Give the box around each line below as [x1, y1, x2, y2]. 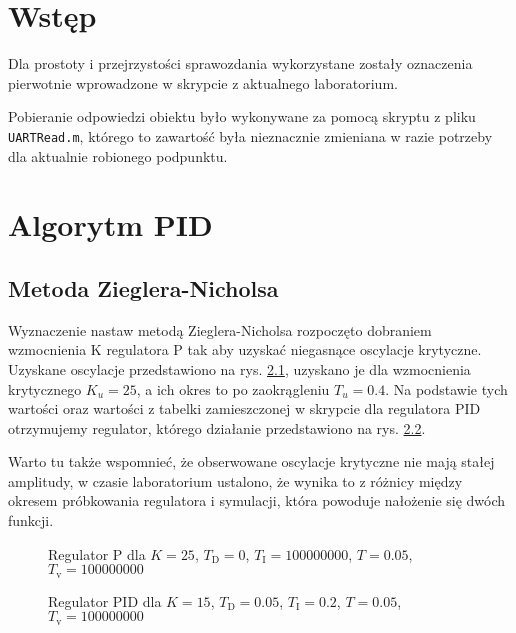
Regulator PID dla [48, 590, 162, 611]
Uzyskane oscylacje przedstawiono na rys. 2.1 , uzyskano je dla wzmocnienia [8, 358, 471, 379]
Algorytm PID [8, 204, 213, 245]
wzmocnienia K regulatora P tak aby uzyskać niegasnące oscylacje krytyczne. [8, 339, 482, 360]
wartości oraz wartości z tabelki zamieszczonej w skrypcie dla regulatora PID [8, 398, 481, 419]
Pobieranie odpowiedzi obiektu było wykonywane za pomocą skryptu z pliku [8, 106, 476, 127]
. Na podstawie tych [385, 378, 508, 399]
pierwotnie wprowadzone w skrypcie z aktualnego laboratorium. [8, 72, 398, 93]
